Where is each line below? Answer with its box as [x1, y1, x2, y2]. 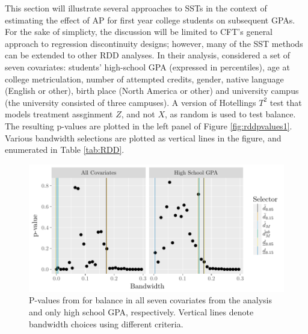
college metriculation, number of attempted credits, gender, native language [5, 72, 284, 85]
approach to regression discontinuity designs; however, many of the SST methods [5, 37, 303, 49]
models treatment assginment [5, 108, 113, 120]
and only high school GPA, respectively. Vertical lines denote [29, 305, 254, 318]
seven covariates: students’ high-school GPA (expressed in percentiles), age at [5, 60, 290, 73]
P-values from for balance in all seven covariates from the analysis [29, 294, 272, 306]
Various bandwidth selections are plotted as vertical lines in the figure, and [5, 131, 282, 144]
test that [269, 96, 302, 108]
